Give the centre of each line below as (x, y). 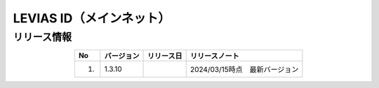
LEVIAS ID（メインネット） (92, 18)
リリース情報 (42, 37)
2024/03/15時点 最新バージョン (244, 70)
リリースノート (214, 56)
